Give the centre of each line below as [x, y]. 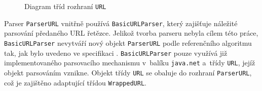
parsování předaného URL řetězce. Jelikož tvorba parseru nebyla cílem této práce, [131, 33]
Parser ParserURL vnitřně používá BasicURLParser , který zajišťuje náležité [121, 23]
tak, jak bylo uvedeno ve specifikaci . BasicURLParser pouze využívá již [116, 53]
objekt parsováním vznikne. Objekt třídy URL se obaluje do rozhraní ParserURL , [128, 72]
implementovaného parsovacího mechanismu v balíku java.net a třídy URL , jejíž [130, 63]
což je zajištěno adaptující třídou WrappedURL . [75, 82]
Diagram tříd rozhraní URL [65, 6]
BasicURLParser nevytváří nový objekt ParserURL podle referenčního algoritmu [128, 42]
